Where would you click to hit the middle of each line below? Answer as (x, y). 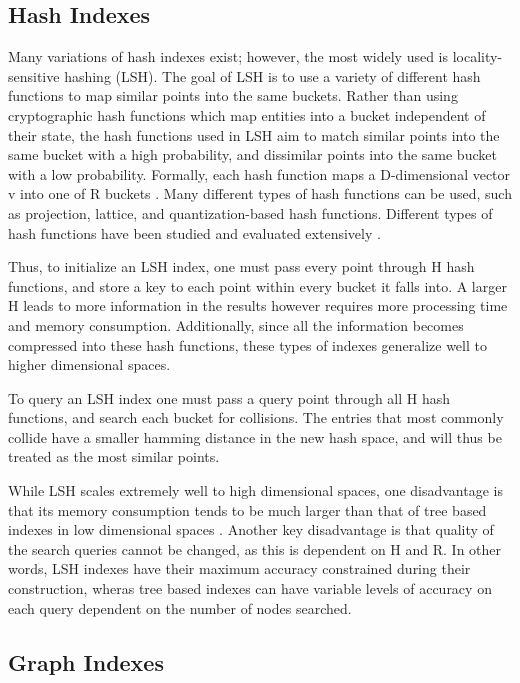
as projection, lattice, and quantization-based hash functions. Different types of (250, 212)
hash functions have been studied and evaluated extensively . (194, 232)
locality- (477, 56)
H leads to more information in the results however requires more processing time (258, 305)
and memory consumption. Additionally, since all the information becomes (236, 324)
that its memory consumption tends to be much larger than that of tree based (247, 509)
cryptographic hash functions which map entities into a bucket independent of (247, 114)
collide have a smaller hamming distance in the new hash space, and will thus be (255, 436)
